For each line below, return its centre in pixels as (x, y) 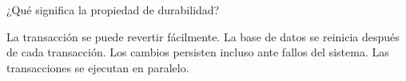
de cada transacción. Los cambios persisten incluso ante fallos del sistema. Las (198, 52)
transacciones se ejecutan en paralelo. (98, 67)
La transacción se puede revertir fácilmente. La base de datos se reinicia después (203, 36)
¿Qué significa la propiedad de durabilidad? (113, 10)
